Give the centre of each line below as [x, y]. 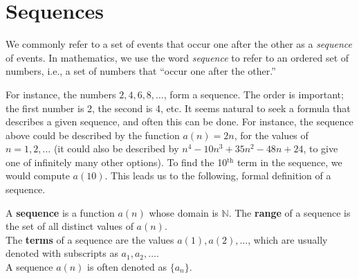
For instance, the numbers [61, 94]
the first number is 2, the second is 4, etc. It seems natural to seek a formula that [178, 108]
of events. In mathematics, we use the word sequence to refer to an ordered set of [177, 57]
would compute [38, 175]
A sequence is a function [60, 212]
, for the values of [271, 135]
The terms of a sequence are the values [90, 239]
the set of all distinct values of [70, 226]
